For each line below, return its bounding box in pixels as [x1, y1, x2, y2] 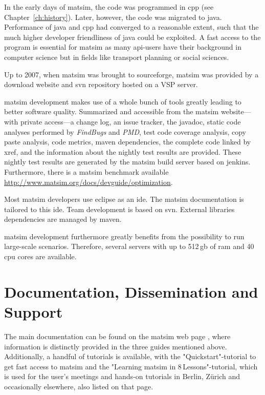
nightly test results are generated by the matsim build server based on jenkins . [4, 156, 251, 167]
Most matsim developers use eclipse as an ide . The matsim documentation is [4, 194, 244, 204]
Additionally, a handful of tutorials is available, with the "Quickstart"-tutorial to [4, 351, 256, 362]
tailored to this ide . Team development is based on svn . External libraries [4, 203, 235, 214]
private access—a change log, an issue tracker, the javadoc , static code [20, 116, 241, 127]
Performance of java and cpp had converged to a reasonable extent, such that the [4, 22, 259, 32]
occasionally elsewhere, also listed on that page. [4, 381, 153, 391]
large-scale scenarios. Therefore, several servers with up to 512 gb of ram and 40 [4, 241, 254, 252]
